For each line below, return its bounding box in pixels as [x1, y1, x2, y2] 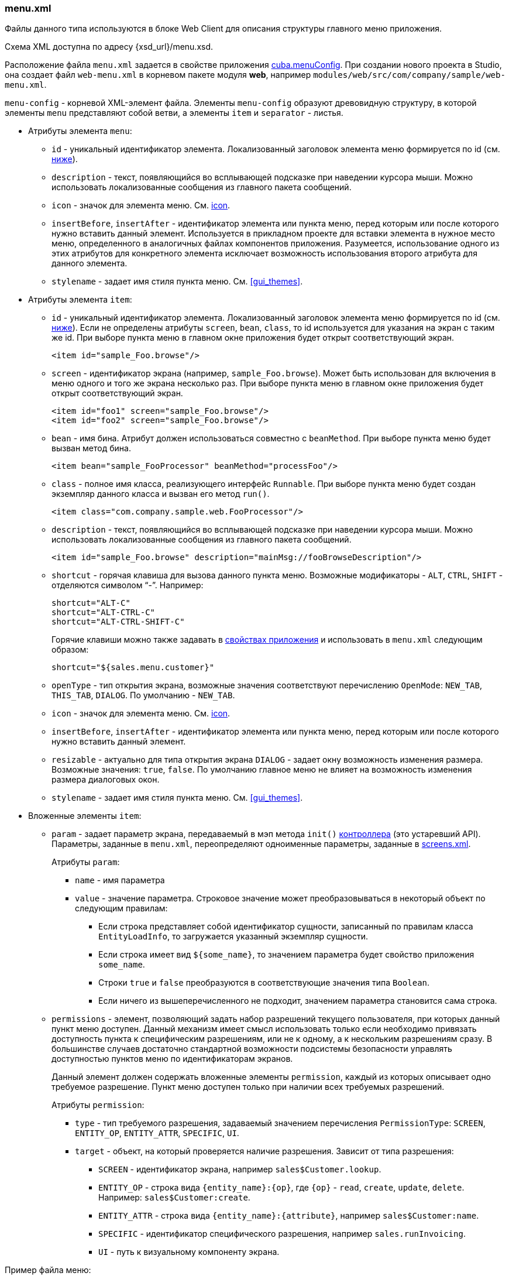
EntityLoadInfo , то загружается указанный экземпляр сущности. [98, 931, 368, 942]
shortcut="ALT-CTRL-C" [51, 608, 156, 618]
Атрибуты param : [51, 857, 120, 867]
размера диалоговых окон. [51, 774, 160, 785]
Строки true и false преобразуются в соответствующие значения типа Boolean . [98, 977, 430, 988]
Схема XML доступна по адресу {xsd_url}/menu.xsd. [5, 42, 214, 52]
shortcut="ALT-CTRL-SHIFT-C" [51, 617, 185, 627]
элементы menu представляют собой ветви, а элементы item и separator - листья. [5, 108, 343, 118]
